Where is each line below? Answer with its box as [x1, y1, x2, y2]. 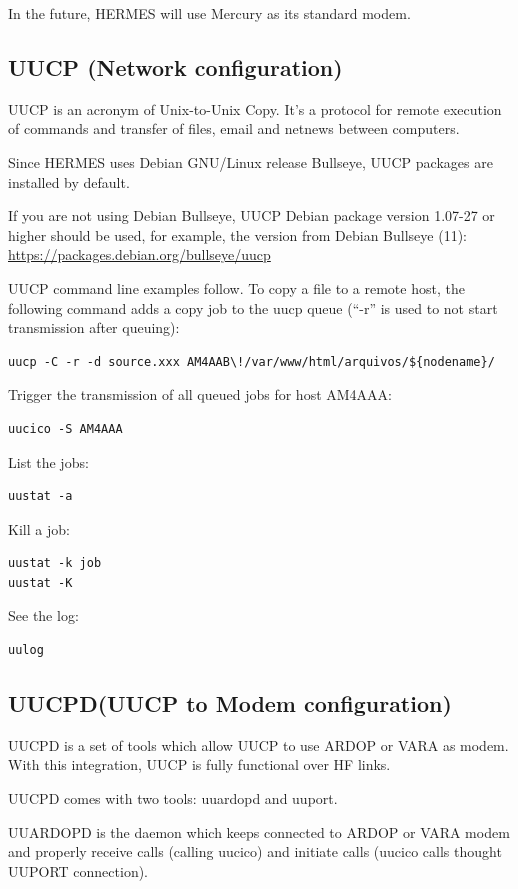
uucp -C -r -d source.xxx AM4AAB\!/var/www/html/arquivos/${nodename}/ [8, 354, 495, 369]
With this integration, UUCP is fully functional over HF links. [8, 754, 391, 775]
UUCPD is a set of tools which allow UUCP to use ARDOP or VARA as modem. [8, 734, 509, 755]
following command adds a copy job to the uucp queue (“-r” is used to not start [8, 297, 498, 318]
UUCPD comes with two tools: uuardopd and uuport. [8, 788, 338, 809]
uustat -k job [8, 556, 102, 571]
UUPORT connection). [8, 860, 149, 881]
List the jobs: [8, 451, 89, 472]
